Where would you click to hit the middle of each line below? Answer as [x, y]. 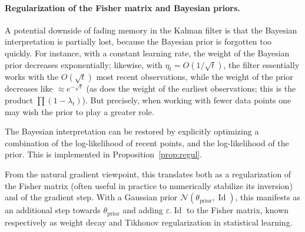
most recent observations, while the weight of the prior [195, 77]
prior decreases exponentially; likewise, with [84, 64]
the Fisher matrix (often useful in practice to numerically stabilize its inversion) [149, 185]
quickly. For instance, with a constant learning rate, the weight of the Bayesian [147, 53]
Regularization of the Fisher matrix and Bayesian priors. [122, 7]
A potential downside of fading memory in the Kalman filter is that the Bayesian [151, 30]
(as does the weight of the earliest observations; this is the [191, 88]
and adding [143, 210]
